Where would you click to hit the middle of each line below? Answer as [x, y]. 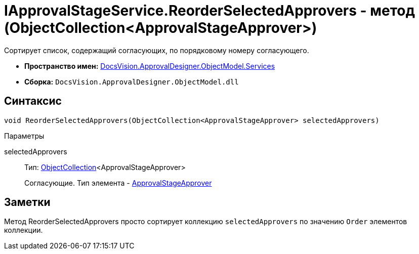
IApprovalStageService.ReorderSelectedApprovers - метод [209, 11]
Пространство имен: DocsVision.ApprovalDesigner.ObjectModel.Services [150, 66]
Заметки [27, 202]
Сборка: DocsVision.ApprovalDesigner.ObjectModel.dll [132, 81]
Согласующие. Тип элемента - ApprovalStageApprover [118, 183]
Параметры [24, 136]
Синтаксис [33, 101]
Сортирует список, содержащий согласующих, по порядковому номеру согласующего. [157, 50]
